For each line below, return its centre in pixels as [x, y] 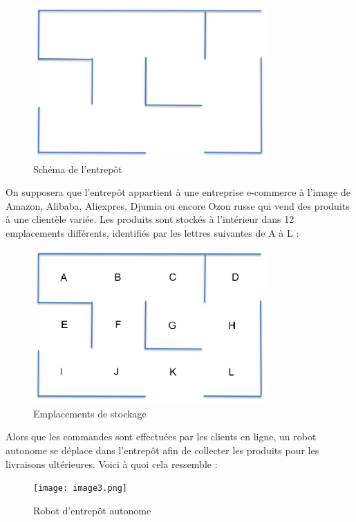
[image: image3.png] [81, 488]
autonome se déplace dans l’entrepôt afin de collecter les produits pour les [162, 450]
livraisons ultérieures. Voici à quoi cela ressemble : [112, 463]
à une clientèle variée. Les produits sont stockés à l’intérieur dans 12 [150, 219]
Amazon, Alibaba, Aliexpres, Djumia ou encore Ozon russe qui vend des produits [178, 205]
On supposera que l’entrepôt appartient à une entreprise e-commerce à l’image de [178, 192]
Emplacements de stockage [90, 413]
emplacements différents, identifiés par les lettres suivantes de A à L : [152, 232]
